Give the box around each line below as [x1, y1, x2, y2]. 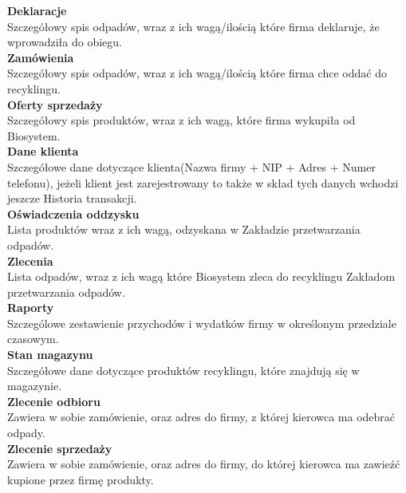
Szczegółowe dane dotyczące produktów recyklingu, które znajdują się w [7, 361, 360, 378]
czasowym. [7, 330, 59, 347]
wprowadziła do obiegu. [7, 34, 122, 50]
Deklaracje [7, 2, 67, 18]
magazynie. [7, 377, 62, 394]
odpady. [7, 424, 45, 441]
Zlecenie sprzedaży [7, 440, 112, 456]
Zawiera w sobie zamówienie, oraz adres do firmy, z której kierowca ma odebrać [7, 408, 396, 425]
